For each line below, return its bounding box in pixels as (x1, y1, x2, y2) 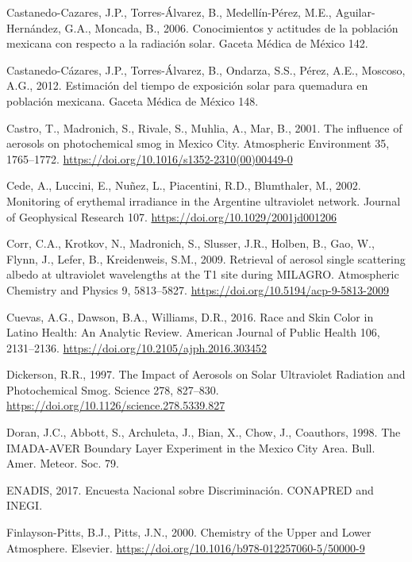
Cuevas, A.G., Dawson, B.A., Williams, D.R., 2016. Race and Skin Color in (6, 308, 374, 325)
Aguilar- (335, 4, 375, 20)
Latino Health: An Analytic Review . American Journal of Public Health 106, (6, 324, 380, 341)
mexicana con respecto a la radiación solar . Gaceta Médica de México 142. (6, 35, 368, 52)
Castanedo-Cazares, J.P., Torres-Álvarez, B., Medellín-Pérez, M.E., (6, 4, 332, 20)
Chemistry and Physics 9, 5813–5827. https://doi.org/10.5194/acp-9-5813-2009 (6, 281, 390, 298)
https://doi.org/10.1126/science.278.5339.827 (6, 397, 225, 414)
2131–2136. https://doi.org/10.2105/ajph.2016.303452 (6, 339, 268, 356)
